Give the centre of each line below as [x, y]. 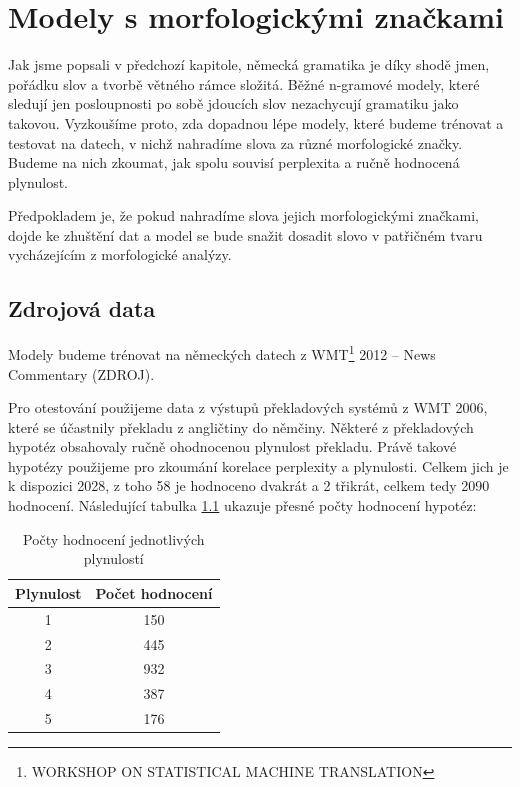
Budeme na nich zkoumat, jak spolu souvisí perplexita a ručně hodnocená [234, 162]
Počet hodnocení [154, 592]
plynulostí [113, 558]
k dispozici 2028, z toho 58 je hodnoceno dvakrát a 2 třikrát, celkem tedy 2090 [249, 485]
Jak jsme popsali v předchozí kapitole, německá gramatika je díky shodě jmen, [249, 64]
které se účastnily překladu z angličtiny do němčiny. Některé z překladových [241, 426]
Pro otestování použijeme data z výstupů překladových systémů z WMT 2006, [248, 407]
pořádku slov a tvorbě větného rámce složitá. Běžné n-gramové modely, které [244, 83]
